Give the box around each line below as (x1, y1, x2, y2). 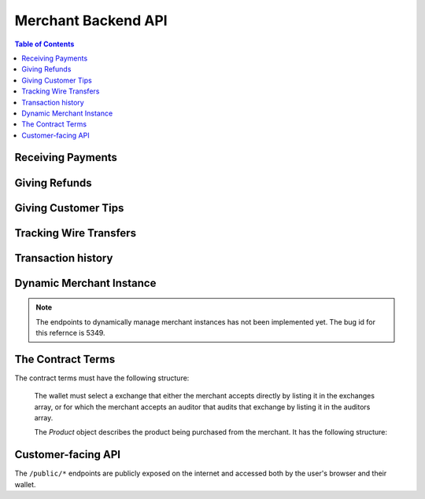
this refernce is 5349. (35, 328, 105, 337)
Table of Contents (14, 39, 75, 49)
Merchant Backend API (14, 12, 168, 29)
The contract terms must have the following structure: (14, 373, 190, 383)
